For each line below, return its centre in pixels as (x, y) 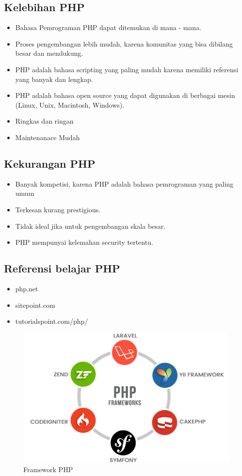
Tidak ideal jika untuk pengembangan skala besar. (90, 226)
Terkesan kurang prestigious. (58, 209)
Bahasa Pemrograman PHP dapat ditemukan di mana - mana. (108, 27)
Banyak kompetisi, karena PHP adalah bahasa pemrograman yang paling (124, 183)
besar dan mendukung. (49, 53)
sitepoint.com (35, 305)
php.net (27, 288)
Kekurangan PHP (50, 163)
